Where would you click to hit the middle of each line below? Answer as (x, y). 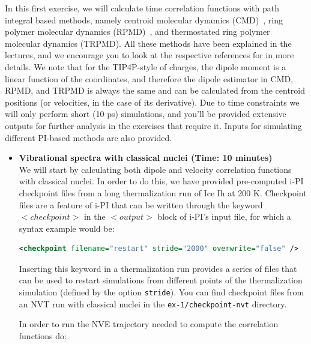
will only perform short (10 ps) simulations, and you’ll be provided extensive (146, 114)
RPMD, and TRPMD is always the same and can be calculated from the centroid (155, 90)
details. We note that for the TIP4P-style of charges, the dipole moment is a (146, 66)
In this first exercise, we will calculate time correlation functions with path (142, 8)
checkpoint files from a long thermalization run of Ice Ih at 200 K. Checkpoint (163, 192)
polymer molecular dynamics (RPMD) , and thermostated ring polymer (137, 32)
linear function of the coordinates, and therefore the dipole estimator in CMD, (149, 78)
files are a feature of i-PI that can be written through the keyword (141, 204)
